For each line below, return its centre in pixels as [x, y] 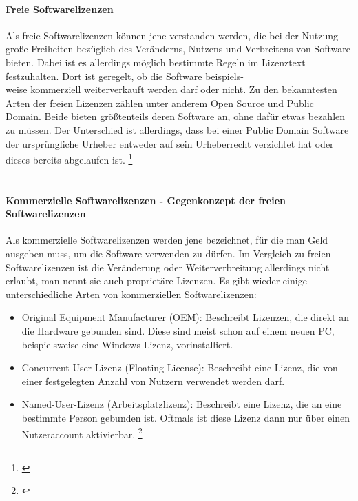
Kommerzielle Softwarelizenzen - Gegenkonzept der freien [146, 200]
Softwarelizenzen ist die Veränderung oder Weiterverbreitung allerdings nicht [168, 267]
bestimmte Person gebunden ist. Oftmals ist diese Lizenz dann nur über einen [186, 417]
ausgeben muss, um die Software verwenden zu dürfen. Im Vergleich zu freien [168, 253]
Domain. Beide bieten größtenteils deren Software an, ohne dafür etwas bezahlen [176, 116]
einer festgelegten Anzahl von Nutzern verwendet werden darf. [153, 381]
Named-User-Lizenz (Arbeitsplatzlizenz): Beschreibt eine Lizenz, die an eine [182, 404]
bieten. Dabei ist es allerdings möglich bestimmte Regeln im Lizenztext [156, 62]
